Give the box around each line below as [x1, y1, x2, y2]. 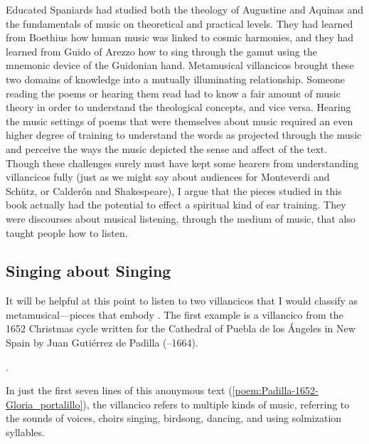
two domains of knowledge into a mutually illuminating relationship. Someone [6, 71, 346, 86]
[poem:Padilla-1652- [232, 383, 319, 398]
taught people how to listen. [6, 225, 128, 240]
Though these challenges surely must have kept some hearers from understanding [6, 155, 359, 170]
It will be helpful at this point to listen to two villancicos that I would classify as [6, 293, 358, 308]
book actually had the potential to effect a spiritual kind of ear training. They [6, 197, 346, 212]
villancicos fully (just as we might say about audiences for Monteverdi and [6, 169, 330, 184]
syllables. [6, 425, 45, 440]
